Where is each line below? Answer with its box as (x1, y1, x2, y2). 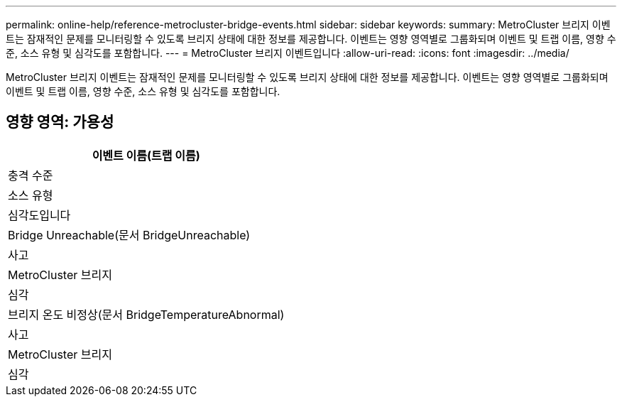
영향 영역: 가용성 (6, 113, 114, 131)
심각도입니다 (8, 207, 71, 222)
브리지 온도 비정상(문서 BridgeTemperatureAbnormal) (8, 307, 285, 322)
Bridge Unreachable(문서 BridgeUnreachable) (8, 227, 251, 242)
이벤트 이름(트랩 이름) (92, 148, 200, 163)
